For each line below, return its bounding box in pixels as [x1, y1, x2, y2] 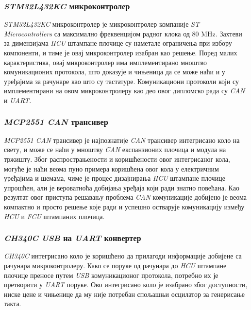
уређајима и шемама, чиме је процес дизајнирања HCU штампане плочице [4, 173, 225, 183]
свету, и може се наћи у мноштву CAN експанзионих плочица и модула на [4, 144, 226, 155]
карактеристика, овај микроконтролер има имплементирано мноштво [4, 57, 207, 67]
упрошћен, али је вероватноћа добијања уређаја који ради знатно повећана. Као [4, 182, 239, 192]
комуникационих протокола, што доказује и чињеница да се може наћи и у [4, 67, 225, 77]
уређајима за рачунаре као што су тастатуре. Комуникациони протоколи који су [4, 76, 239, 86]
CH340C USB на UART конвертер [4, 232, 141, 244]
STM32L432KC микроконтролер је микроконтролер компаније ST [4, 19, 200, 29]
